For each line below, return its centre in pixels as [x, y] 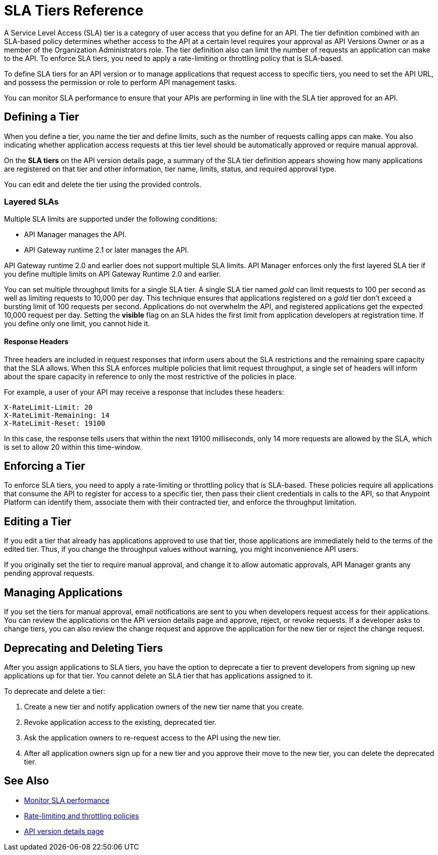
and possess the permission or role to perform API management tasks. [120, 82]
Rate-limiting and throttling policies [82, 815]
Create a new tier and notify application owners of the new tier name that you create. [164, 706]
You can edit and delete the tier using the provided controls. [103, 184]
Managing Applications [63, 592]
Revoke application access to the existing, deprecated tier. [120, 722]
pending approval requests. [49, 573]
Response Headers [36, 341]
